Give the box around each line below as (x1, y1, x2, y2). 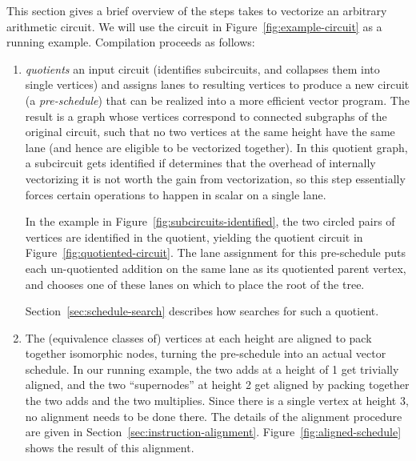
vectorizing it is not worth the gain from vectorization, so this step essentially (25, 170, 406, 186)
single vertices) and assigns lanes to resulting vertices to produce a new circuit (25, 76, 410, 93)
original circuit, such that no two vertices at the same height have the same (25, 123, 395, 140)
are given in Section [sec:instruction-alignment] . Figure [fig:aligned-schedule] (25, 423, 402, 440)
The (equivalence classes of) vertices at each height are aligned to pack (25, 329, 372, 346)
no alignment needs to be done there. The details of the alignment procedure (25, 407, 402, 424)
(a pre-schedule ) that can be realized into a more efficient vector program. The (25, 91, 410, 108)
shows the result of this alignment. (25, 439, 194, 455)
